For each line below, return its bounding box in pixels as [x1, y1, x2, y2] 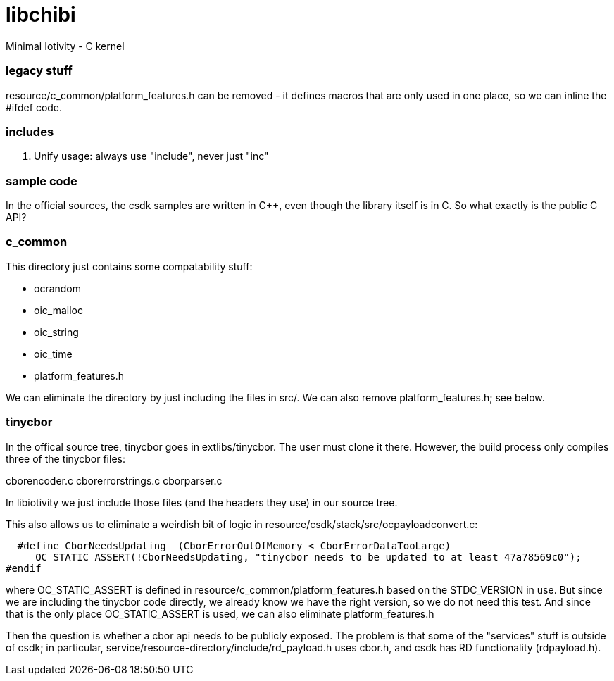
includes [6, 124, 54, 139]
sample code [6, 173, 77, 188]
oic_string [34, 325, 79, 338]
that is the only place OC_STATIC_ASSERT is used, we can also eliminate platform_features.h [6, 607, 434, 620]
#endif [6, 562, 42, 574]
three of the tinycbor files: [6, 452, 125, 465]
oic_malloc [34, 304, 83, 316]
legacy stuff [6, 63, 73, 78]
